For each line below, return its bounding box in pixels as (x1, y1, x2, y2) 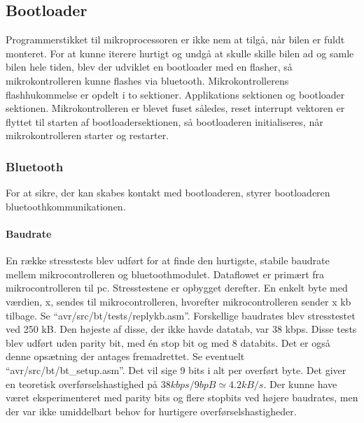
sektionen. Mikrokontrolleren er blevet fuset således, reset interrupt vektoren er (6, 101, 345, 115)
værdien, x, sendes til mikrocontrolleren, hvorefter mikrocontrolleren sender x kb (6, 294, 351, 308)
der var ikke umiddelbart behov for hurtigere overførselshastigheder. (6, 403, 297, 418)
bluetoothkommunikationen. (6, 199, 126, 213)
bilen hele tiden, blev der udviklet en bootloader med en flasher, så (6, 59, 293, 74)
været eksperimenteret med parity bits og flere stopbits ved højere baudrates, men (6, 390, 358, 405)
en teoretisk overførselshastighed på (6, 376, 158, 391)
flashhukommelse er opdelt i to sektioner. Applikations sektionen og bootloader (6, 87, 345, 101)
